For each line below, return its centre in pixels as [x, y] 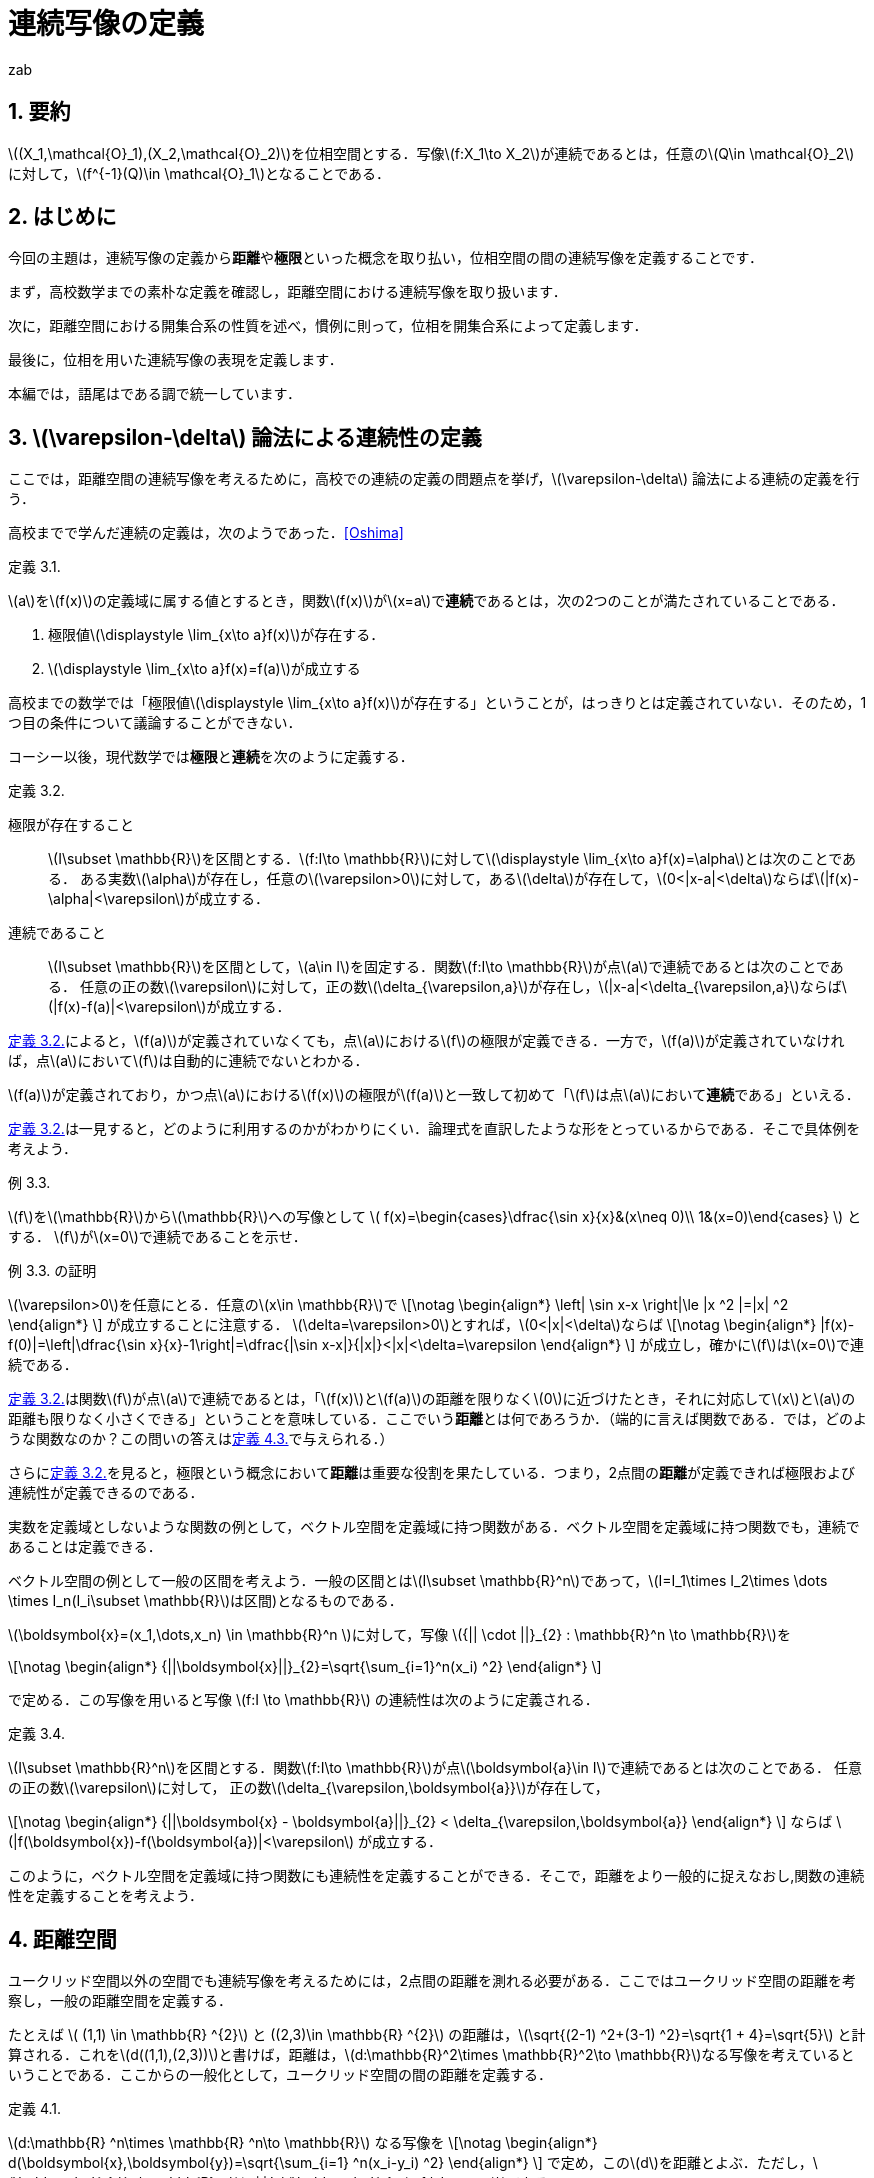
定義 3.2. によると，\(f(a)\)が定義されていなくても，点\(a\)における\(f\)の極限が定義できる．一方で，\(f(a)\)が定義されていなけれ [426, 1041]
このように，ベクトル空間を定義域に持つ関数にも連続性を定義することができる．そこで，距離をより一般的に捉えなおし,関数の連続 [436, 1876]
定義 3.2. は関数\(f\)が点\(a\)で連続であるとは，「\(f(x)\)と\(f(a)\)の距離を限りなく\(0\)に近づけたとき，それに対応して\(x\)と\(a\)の [432, 1399]
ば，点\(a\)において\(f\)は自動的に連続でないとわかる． [188, 1061]
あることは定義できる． [85, 1547]
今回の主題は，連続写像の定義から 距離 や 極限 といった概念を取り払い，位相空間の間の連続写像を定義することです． [386, 258]
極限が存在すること [71, 825]
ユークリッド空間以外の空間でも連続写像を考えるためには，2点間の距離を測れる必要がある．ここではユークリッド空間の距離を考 [432, 1981]
